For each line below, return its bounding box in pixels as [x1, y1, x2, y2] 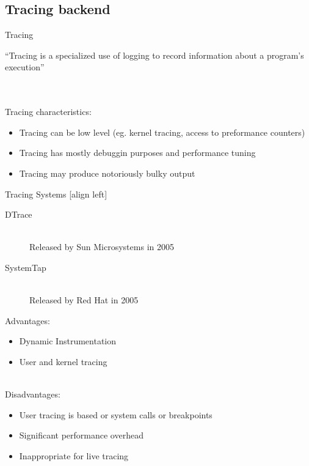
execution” [5, 61, 45, 73]
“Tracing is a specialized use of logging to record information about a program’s [5, 48, 304, 61]
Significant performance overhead [19, 429, 144, 442]
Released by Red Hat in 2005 [29, 294, 139, 306]
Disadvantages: [5, 388, 60, 401]
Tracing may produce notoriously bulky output [19, 166, 195, 179]
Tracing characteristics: [5, 105, 92, 118]
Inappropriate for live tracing [19, 449, 129, 462]
